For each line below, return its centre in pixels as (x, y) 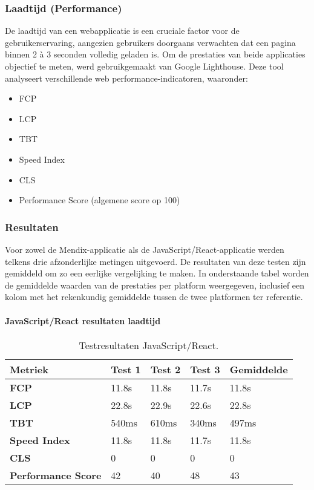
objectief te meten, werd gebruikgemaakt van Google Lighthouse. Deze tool (144, 66)
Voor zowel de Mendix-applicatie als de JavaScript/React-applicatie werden (145, 249)
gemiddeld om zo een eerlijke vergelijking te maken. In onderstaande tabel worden (157, 273)
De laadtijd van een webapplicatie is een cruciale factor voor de (122, 31)
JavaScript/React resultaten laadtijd (83, 320)
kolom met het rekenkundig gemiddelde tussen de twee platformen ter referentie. (154, 297)
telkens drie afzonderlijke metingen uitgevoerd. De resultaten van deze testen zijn (155, 261)
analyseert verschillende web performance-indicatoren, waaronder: (126, 78)
